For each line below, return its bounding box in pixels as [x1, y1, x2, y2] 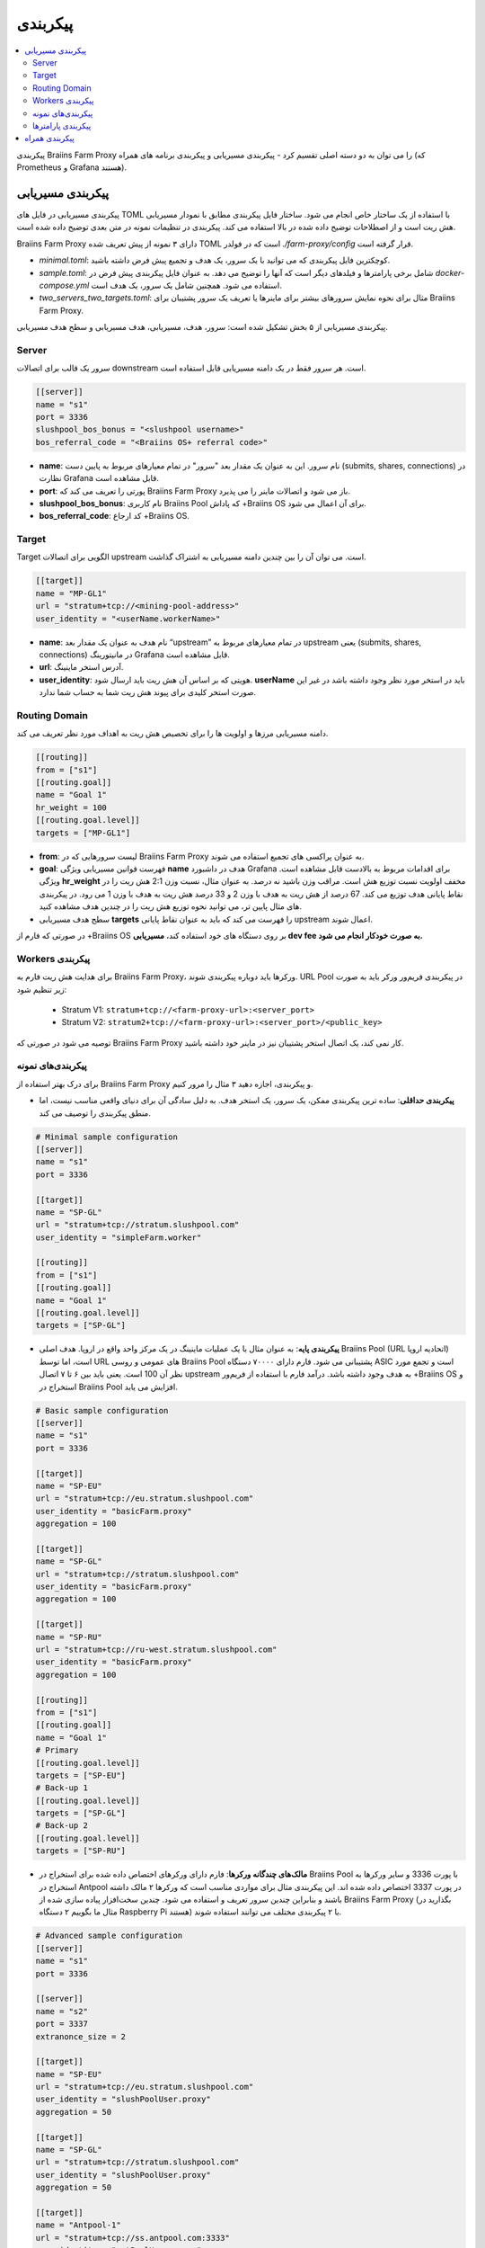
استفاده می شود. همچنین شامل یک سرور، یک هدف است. [91, 280, 282, 290]
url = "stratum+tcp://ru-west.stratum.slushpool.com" [35, 1645, 278, 1655]
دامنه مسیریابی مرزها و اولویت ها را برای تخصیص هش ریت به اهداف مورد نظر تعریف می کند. [16, 728, 329, 739]
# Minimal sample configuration [35, 1131, 179, 1142]
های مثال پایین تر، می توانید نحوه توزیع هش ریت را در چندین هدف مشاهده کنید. [39, 901, 303, 912]
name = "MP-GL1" [35, 588, 108, 598]
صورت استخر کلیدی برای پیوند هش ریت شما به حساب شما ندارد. [39, 687, 256, 698]
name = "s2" [35, 2006, 89, 2016]
